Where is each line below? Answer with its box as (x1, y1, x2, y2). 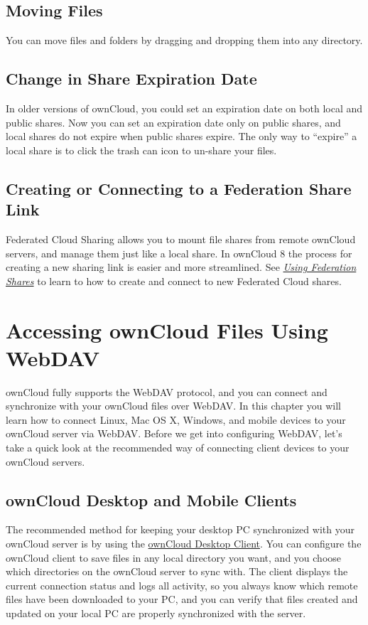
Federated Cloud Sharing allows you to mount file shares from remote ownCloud (6, 231, 356, 246)
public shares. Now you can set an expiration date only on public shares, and (6, 114, 341, 129)
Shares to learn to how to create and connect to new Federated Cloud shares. (6, 273, 342, 288)
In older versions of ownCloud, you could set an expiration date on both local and (6, 101, 363, 115)
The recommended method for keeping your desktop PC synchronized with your (6, 522, 355, 537)
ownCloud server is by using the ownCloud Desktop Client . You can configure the (6, 536, 362, 551)
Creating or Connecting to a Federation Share (6, 177, 352, 199)
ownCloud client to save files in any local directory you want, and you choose (6, 550, 342, 565)
